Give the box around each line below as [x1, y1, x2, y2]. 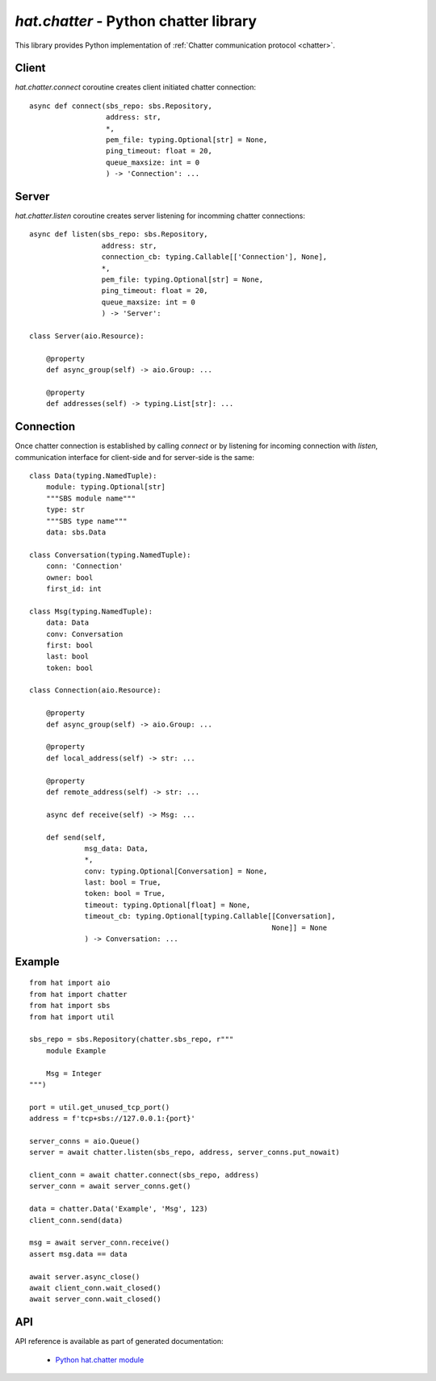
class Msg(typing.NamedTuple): [29, 606, 153, 616]
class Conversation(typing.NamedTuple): [29, 550, 191, 559]
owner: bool [45, 573, 94, 582]
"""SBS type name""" [45, 517, 128, 525]
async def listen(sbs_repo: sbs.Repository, [29, 230, 209, 239]
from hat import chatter [29, 990, 128, 998]
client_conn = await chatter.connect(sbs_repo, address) [29, 1170, 260, 1180]
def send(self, [45, 832, 107, 842]
